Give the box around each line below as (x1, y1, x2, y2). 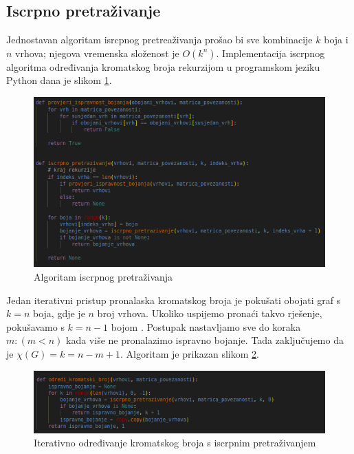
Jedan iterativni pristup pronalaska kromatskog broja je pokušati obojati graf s (6, 292, 341, 307)
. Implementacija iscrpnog (216, 45, 325, 60)
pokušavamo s (6, 319, 65, 334)
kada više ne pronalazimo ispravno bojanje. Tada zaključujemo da (66, 333, 344, 347)
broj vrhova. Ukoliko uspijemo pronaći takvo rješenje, (97, 306, 322, 321)
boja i (324, 32, 349, 47)
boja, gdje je (33, 306, 85, 321)
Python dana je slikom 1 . (6, 73, 112, 87)
